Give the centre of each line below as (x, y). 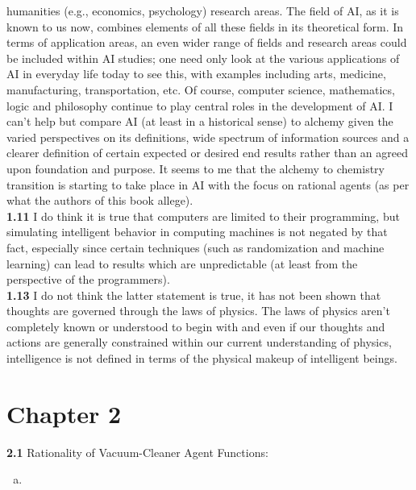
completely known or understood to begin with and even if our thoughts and (196, 326)
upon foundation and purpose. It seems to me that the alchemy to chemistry (196, 168)
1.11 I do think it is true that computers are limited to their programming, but (203, 216)
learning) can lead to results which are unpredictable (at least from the (182, 263)
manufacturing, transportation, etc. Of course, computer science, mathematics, (201, 89)
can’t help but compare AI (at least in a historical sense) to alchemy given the (200, 121)
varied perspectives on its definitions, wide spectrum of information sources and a (208, 137)
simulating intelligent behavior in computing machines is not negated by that (197, 232)
